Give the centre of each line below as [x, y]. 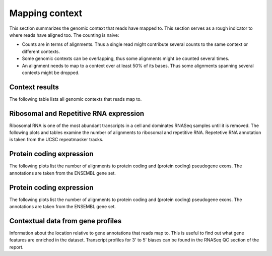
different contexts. [41, 51]
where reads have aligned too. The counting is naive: [64, 35]
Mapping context [46, 13]
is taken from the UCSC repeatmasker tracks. [56, 140]
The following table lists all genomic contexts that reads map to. [76, 99]
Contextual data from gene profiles [65, 221]
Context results [34, 87]
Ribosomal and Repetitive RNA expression [77, 113]
